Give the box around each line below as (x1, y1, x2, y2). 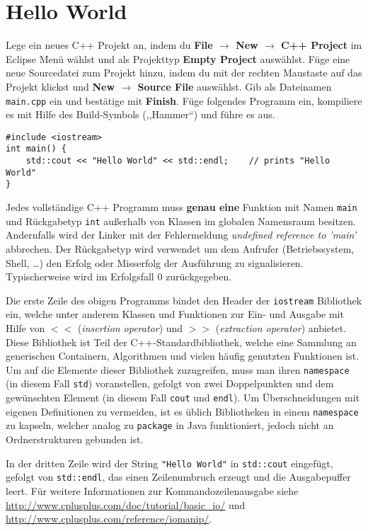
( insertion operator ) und (77, 320, 183, 335)
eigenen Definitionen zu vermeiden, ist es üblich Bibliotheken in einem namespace (6, 404, 359, 418)
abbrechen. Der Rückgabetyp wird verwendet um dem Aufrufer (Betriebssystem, (6, 241, 355, 256)
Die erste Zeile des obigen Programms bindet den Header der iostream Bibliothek (6, 292, 362, 307)
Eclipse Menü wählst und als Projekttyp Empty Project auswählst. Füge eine (6, 51, 350, 66)
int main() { (6, 144, 67, 154)
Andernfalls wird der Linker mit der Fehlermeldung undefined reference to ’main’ (6, 227, 357, 242)
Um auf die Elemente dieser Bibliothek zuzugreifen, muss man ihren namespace (6, 362, 350, 377)
